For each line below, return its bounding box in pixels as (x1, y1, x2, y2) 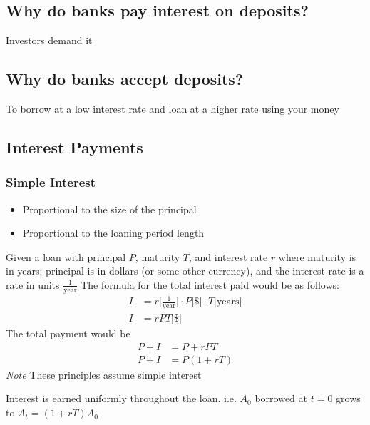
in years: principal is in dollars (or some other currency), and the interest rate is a (6, 263, 364, 278)
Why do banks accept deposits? (6, 68, 244, 90)
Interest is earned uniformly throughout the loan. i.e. (6, 391, 237, 406)
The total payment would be (6, 326, 130, 341)
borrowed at (255, 391, 308, 406)
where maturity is (278, 249, 356, 264)
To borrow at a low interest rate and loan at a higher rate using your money (6, 101, 339, 116)
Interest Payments (6, 135, 143, 158)
